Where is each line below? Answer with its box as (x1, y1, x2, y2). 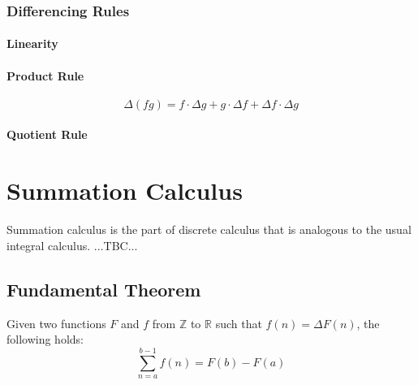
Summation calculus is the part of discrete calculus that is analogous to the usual (6, 221, 412, 238)
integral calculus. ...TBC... (6, 236, 138, 253)
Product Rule (6, 67, 84, 84)
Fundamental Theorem (6, 276, 201, 301)
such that (215, 314, 262, 331)
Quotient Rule (6, 126, 88, 143)
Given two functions (6, 314, 106, 331)
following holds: (6, 331, 84, 348)
